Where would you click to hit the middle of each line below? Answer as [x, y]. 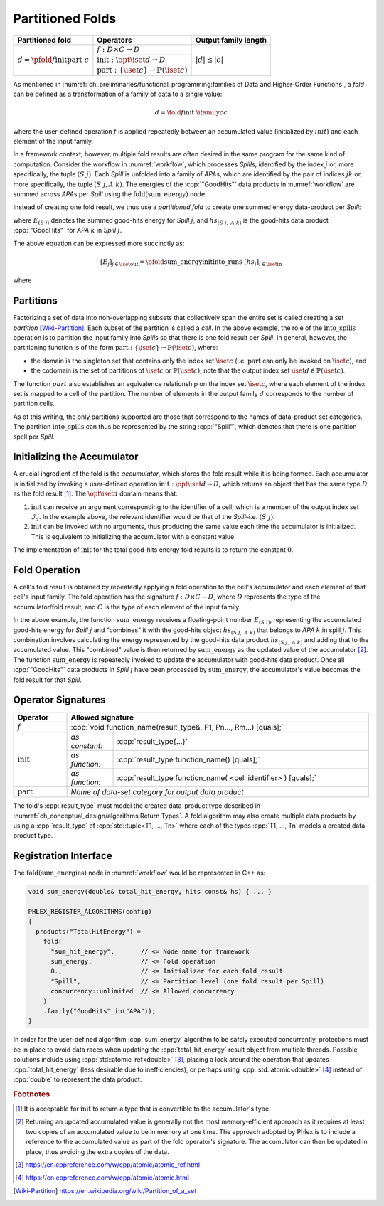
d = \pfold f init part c [53, 59]
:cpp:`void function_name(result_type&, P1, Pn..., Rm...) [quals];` [177, 727]
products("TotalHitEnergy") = [89, 931]
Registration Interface [63, 856]
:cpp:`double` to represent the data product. [78, 1079]
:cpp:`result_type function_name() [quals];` [188, 759]
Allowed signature [102, 717]
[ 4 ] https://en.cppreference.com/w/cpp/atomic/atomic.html [102, 1178]
